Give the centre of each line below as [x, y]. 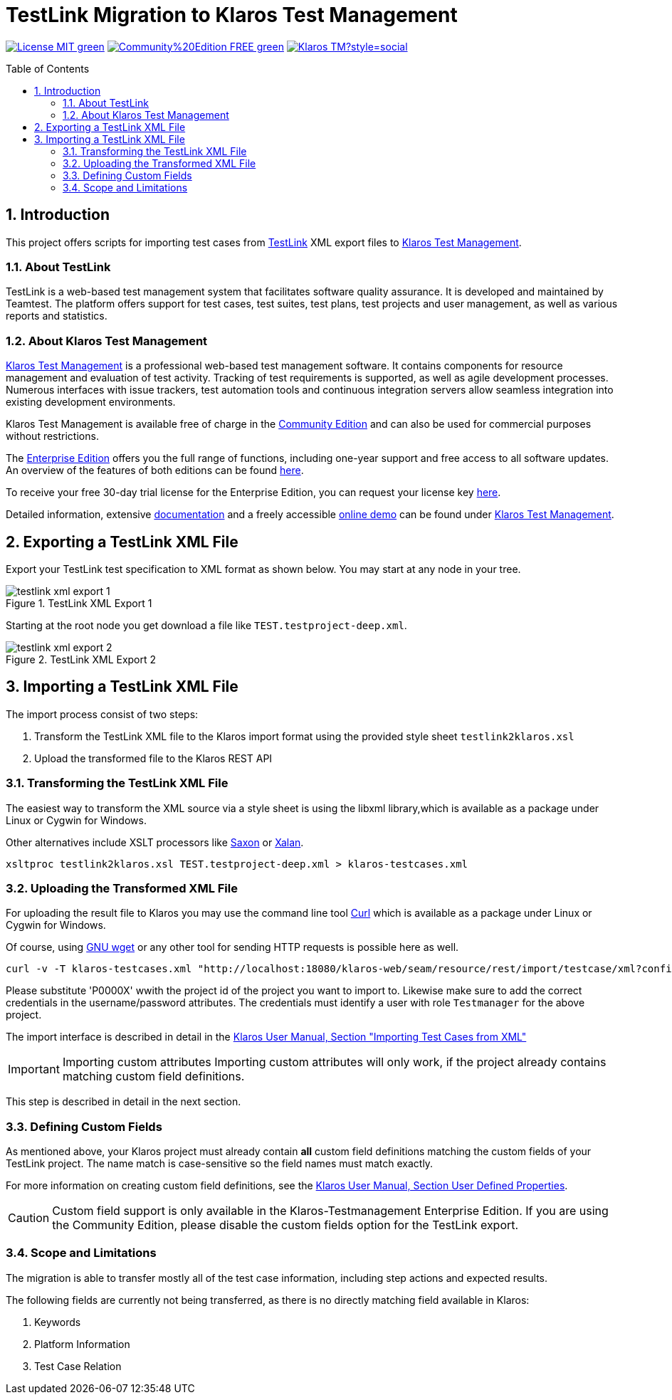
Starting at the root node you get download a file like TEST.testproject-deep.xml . [206, 625]
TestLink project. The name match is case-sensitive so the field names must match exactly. [220, 1164]
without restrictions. [52, 436]
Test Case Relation [78, 1366]
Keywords [58, 1322]
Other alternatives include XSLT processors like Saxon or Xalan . [155, 842]
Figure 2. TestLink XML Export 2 [81, 659]
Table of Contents [48, 68]
